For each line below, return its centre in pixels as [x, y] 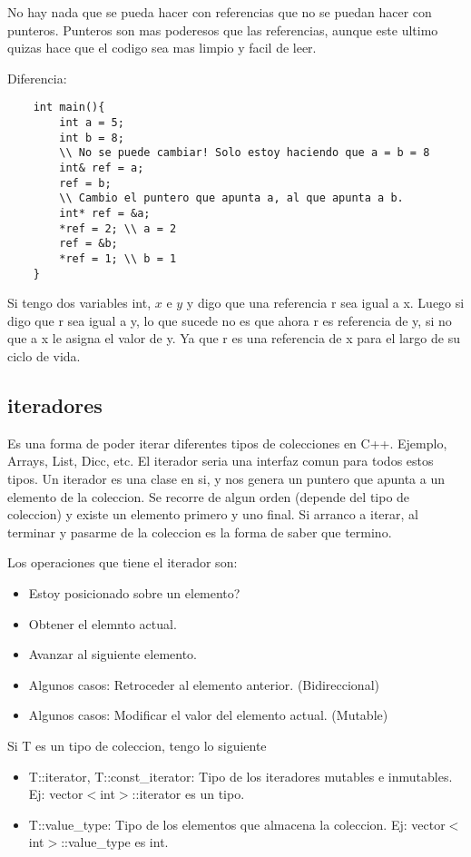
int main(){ [69, 108]
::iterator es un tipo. [188, 794]
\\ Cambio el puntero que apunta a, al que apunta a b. [231, 198]
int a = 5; [92, 123]
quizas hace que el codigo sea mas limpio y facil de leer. [162, 48]
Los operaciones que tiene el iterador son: [123, 562]
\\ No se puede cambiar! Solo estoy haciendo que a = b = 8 [245, 153]
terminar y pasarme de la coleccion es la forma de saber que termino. [200, 532]
